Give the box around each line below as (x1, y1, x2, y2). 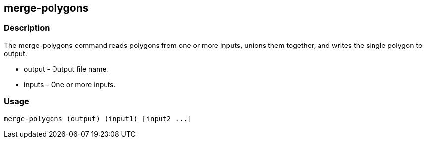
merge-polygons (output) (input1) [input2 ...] (4, 114, 192, 123)
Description (4, 23, 50, 33)
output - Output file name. (24, 64, 108, 73)
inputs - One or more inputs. (24, 80, 116, 89)
